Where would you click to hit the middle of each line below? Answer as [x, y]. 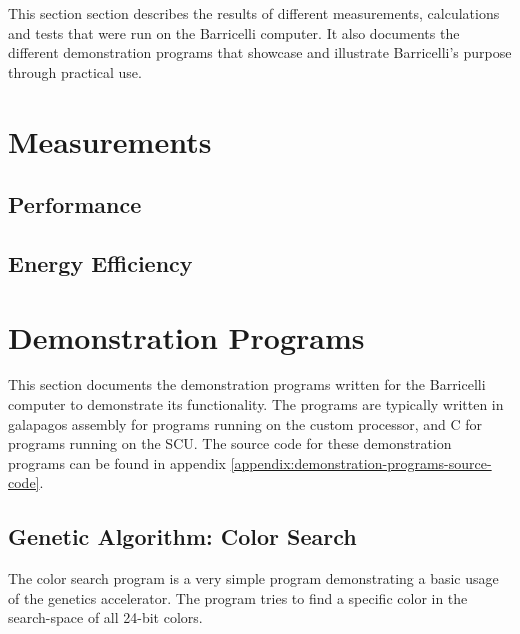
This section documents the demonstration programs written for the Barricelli [247, 384]
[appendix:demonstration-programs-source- [361, 462]
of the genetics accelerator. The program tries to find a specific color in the [238, 597]
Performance [75, 204]
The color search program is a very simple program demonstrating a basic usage [253, 578]
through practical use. [75, 71]
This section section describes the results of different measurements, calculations [254, 13]
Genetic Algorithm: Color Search [182, 536]
